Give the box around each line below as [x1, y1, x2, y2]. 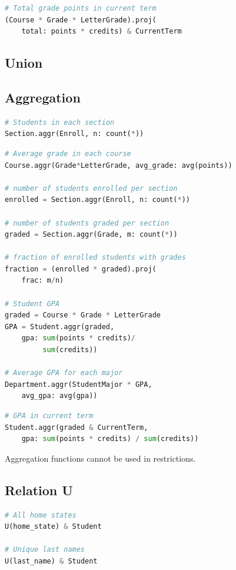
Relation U [5, 480, 73, 499]
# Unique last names [5, 545, 85, 554]
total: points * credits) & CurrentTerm [21, 27, 182, 36]
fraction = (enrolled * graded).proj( [5, 264, 157, 273]
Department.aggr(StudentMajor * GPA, [5, 380, 152, 389]
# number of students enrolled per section [5, 184, 178, 193]
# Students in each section [5, 118, 115, 127]
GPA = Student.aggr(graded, [5, 322, 115, 331]
